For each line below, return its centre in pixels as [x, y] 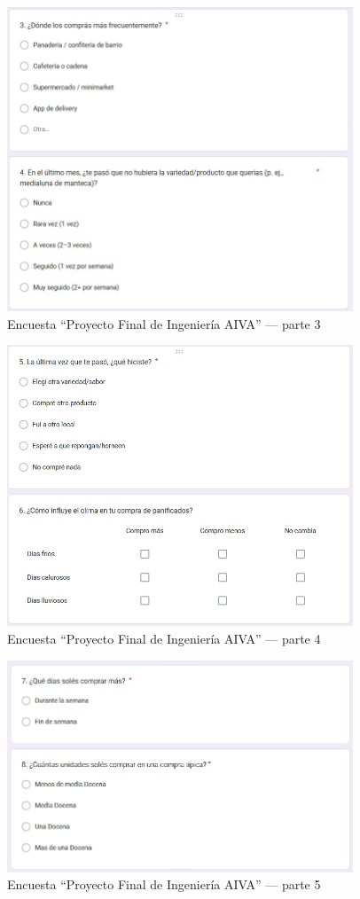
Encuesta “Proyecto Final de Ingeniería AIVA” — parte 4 [164, 638]
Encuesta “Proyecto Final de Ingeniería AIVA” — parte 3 [164, 323]
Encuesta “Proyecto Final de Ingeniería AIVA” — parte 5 [164, 884]
